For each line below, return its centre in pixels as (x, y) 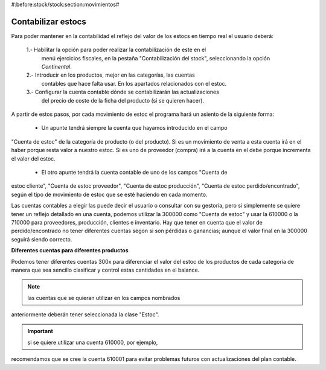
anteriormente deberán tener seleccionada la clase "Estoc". (85, 314)
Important (40, 331)
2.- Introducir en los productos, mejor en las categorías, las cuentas (111, 75)
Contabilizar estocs (49, 21)
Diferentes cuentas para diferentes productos (70, 250)
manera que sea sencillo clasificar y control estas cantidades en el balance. (105, 270)
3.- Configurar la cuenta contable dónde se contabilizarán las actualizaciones (123, 92)
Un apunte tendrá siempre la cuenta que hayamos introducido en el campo (134, 128)
